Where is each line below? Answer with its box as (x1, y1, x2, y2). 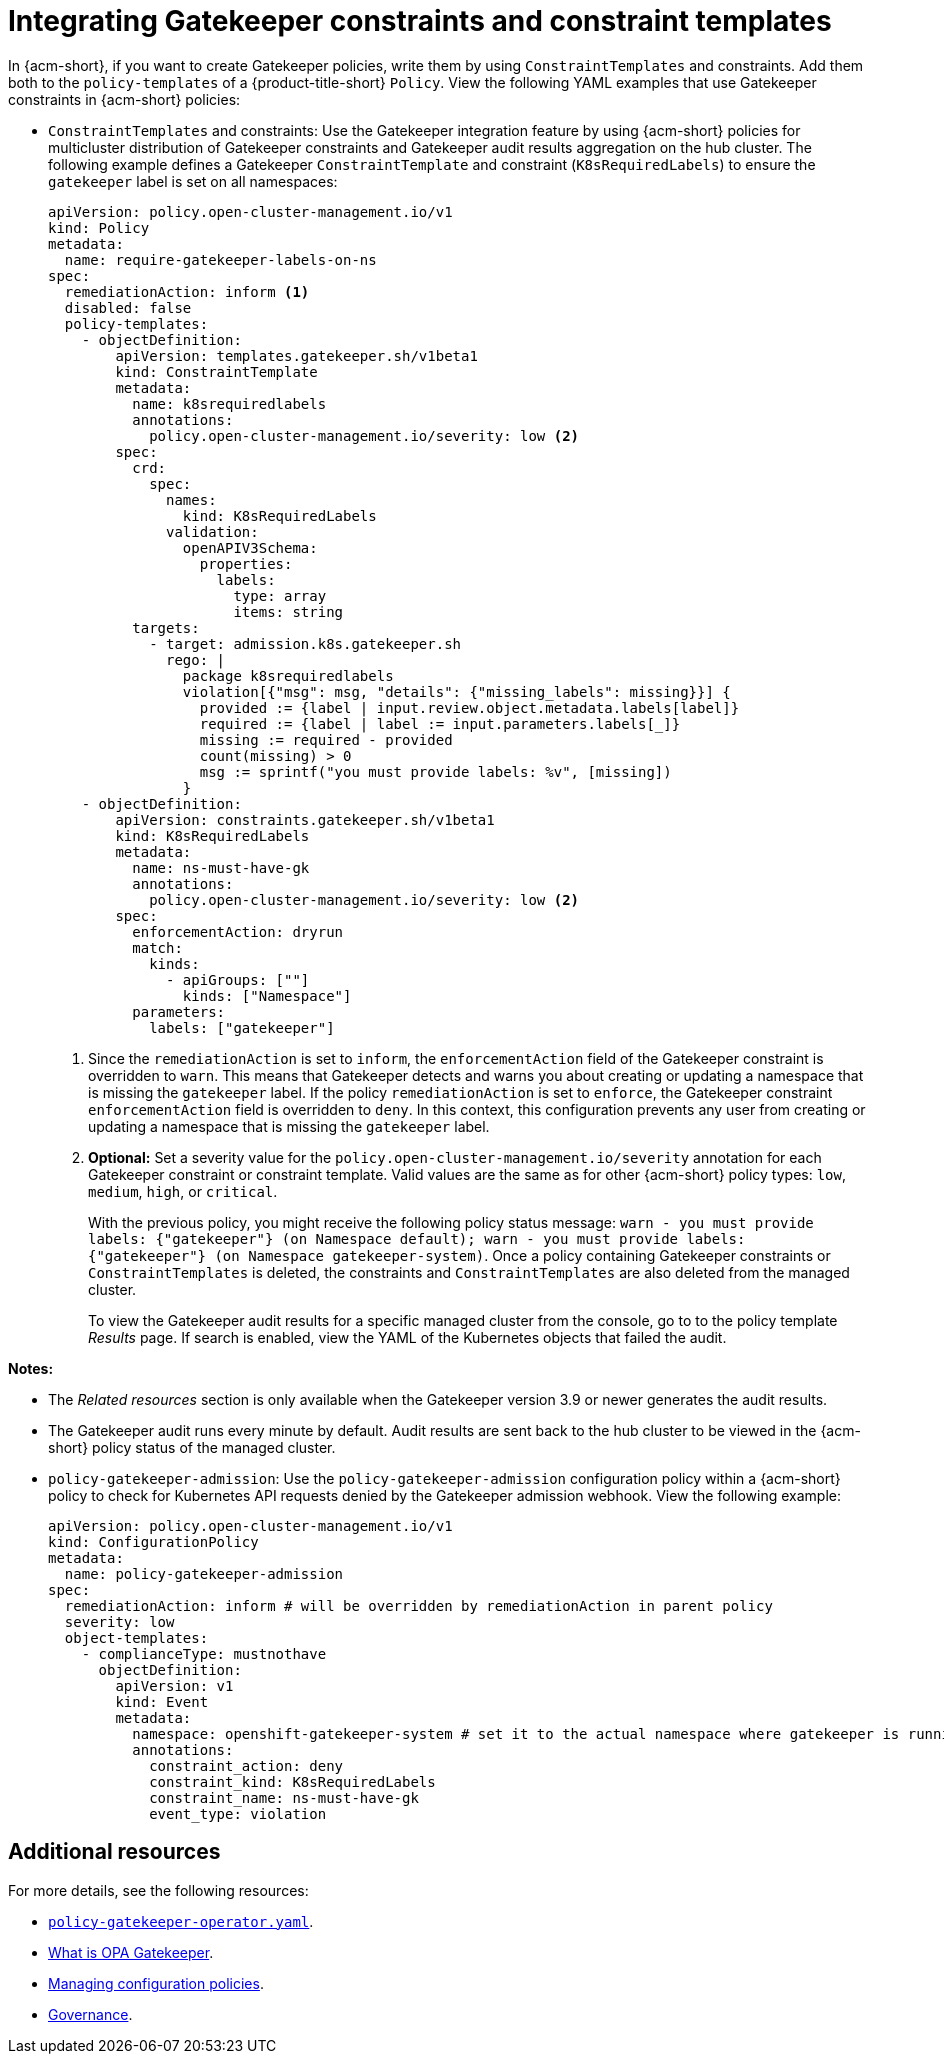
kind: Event (115, 1693, 209, 1710)
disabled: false (64, 299, 192, 316)
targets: (132, 619, 200, 636)
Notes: (8, 1359, 54, 1377)
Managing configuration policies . (48, 1974, 264, 1992)
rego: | (166, 651, 226, 668)
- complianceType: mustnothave (81, 1645, 327, 1662)
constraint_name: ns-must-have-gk (149, 1789, 419, 1806)
